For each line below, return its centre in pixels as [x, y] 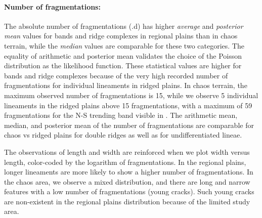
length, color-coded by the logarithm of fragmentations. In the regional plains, [125, 162]
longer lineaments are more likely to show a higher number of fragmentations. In [129, 172]
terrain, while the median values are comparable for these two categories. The [124, 45]
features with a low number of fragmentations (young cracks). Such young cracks [129, 191]
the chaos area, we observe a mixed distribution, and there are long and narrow [127, 181]
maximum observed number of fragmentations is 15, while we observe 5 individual [131, 95]
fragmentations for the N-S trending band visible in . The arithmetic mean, [121, 115]
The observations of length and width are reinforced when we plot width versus [127, 151]
